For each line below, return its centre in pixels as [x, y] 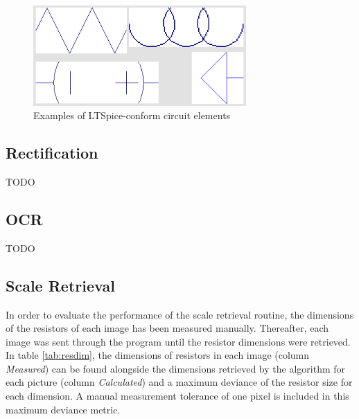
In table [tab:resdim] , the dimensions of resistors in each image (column [158, 355]
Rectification [52, 153]
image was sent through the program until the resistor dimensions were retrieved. [178, 341]
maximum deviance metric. [63, 409]
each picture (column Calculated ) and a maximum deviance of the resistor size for [179, 382]
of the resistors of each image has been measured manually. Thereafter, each [167, 328]
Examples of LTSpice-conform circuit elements [132, 115]
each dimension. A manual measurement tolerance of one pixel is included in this [177, 396]
